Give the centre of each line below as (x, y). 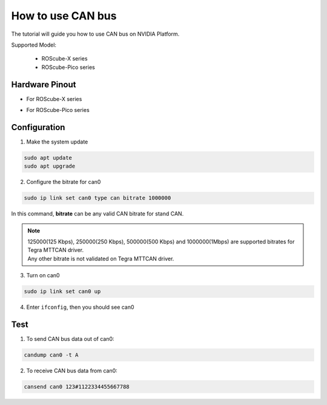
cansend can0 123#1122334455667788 (77, 387)
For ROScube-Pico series (58, 110)
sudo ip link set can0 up (62, 291)
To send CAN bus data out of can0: (70, 339)
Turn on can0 (43, 275)
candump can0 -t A (51, 355)
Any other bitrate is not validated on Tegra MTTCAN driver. (101, 258)
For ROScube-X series (54, 99)
